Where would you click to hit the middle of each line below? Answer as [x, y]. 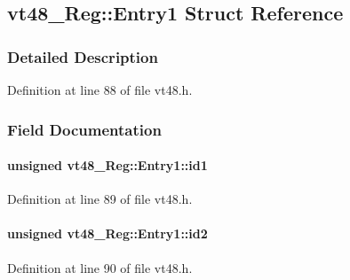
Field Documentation [84, 129]
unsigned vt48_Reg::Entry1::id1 [107, 165]
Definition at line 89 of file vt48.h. [100, 199]
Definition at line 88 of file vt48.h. [100, 89]
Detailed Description [83, 56]
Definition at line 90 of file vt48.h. [100, 267]
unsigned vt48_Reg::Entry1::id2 [107, 233]
